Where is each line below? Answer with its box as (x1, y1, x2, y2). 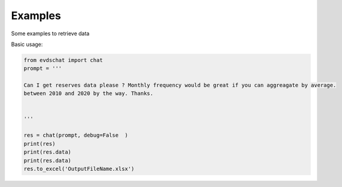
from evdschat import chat (23, 57, 103, 63)
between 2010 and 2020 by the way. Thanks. (23, 90, 154, 97)
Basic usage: (11, 41, 43, 48)
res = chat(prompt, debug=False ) (23, 132, 128, 139)
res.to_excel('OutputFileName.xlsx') (23, 165, 135, 172)
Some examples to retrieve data (11, 30, 90, 37)
